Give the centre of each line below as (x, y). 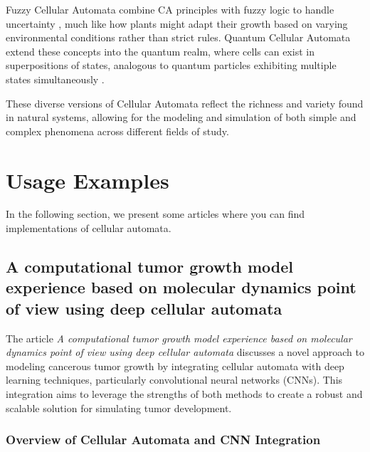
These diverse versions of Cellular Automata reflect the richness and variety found (185, 103)
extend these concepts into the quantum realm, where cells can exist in (160, 51)
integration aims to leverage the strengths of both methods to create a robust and (184, 394)
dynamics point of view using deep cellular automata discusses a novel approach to (185, 352)
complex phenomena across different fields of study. (117, 131)
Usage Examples (88, 180)
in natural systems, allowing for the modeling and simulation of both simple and (181, 117)
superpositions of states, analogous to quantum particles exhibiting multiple (171, 65)
